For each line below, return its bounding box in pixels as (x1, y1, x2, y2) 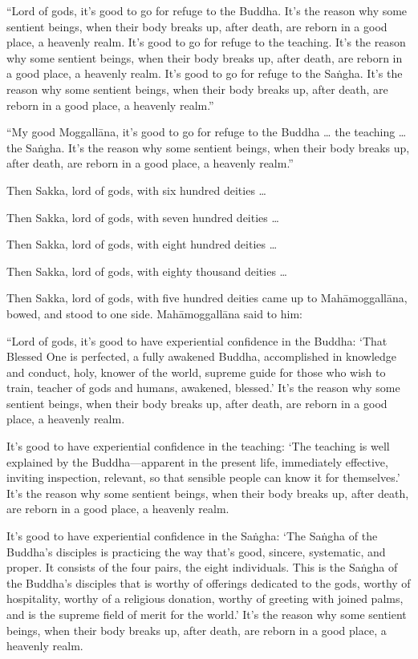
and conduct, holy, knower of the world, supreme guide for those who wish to (6, 363, 386, 380)
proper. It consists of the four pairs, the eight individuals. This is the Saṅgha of (6, 559, 398, 576)
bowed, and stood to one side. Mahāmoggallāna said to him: (6, 305, 302, 321)
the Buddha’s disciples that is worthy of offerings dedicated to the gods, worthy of (6, 574, 411, 591)
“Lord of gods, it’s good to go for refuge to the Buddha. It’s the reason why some (6, 2, 408, 18)
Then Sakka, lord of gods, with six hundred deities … (6, 181, 266, 198)
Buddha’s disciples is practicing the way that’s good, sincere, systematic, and (6, 543, 386, 560)
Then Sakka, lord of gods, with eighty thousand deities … (6, 262, 287, 279)
